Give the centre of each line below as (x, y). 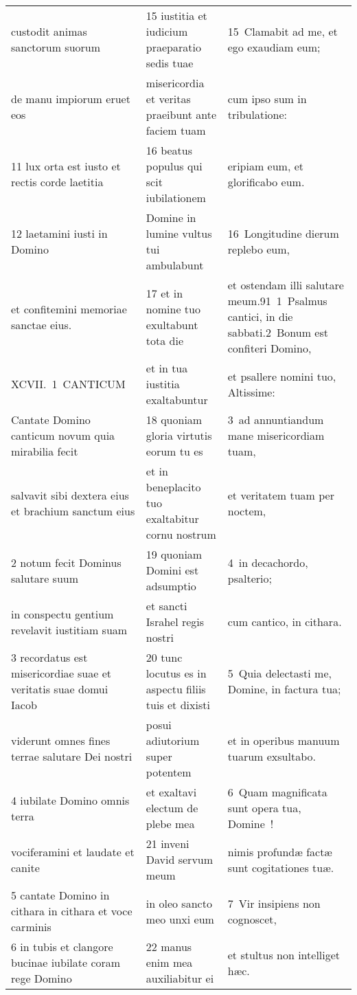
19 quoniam (174, 554)
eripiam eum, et (266, 166)
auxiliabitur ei (180, 978)
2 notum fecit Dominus (66, 562)
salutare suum (45, 578)
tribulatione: (257, 114)
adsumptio (171, 586)
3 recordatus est (49, 657)
